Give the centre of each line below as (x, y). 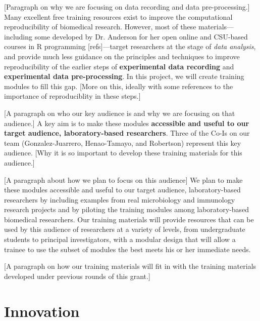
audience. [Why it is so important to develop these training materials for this (123, 153)
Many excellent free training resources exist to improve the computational (118, 16)
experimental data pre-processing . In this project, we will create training (124, 76)
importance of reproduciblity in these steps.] (72, 96)
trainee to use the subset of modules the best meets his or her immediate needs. (127, 249)
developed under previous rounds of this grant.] (77, 276)
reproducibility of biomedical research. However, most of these (100, 27)
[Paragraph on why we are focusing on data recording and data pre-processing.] (127, 7)
